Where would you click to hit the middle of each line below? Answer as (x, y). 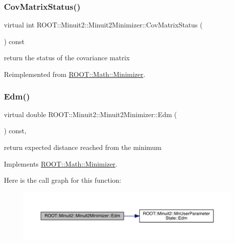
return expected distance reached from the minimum (83, 147)
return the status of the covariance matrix (67, 58)
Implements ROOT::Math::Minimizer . (61, 163)
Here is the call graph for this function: (63, 180)
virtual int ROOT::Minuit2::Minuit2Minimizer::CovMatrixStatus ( (103, 25)
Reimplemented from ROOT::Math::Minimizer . (75, 74)
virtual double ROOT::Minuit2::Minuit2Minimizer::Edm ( (91, 114)
